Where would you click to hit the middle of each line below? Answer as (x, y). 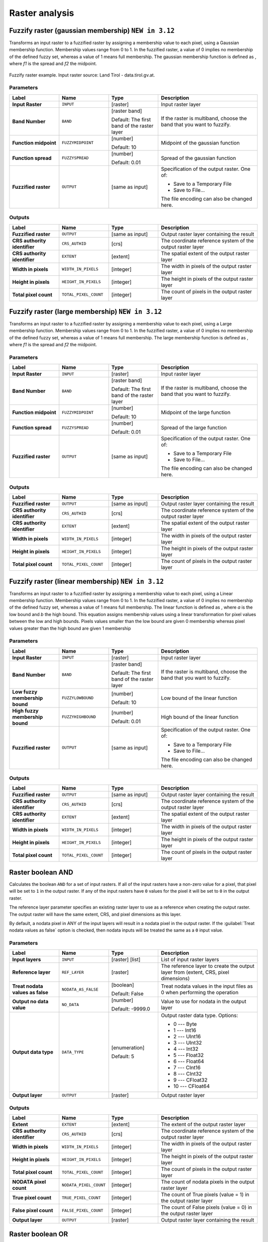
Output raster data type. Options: (200, 1015)
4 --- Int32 (186, 1049)
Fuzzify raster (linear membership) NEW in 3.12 (86, 581)
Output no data (30, 1002)
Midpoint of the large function (196, 412)
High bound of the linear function (200, 717)
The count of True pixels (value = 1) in (205, 1195)
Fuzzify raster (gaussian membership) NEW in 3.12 (92, 31)
